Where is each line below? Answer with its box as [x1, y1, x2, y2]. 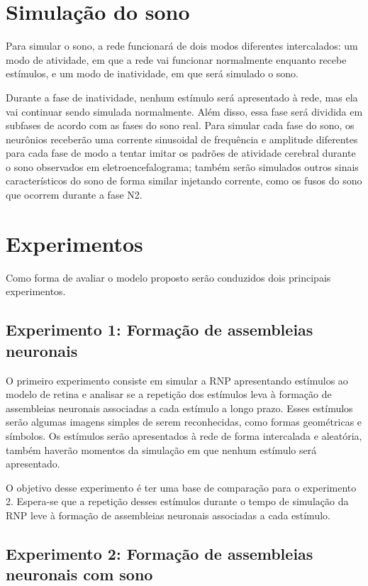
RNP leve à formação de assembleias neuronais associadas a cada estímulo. [6, 507, 330, 522]
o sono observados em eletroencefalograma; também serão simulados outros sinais [6, 159, 359, 174]
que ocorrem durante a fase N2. [6, 187, 143, 202]
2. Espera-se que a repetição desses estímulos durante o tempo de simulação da [6, 494, 349, 509]
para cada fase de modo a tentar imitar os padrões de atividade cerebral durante [6, 145, 356, 160]
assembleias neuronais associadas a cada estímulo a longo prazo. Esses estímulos [6, 400, 353, 415]
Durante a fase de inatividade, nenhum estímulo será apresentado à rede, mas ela [6, 89, 358, 104]
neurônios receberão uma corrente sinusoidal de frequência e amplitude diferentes [6, 131, 358, 146]
